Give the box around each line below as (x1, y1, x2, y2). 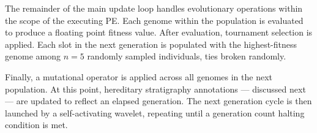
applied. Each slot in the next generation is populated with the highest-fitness (5, 37, 297, 50)
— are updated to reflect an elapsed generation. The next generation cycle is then (5, 94, 312, 107)
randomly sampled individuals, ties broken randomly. (87, 50, 286, 63)
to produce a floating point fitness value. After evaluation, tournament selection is (5, 26, 313, 39)
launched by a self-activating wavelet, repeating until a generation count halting (5, 106, 305, 119)
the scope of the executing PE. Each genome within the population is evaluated (5, 13, 304, 26)
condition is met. (5, 118, 68, 131)
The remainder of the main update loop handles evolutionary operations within (5, 2, 303, 14)
